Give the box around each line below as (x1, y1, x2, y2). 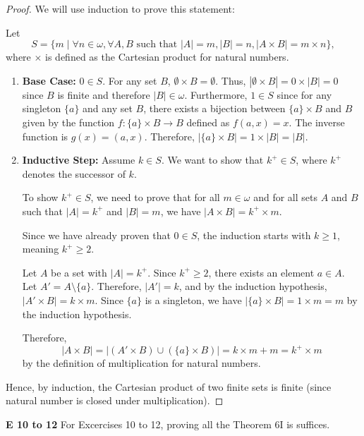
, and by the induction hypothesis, (178, 279, 327, 293)
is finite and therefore (57, 87, 150, 102)
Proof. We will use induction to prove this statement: (6, 1, 235, 16)
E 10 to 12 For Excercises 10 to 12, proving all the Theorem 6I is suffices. (6, 416, 330, 431)
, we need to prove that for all (90, 190, 220, 205)
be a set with (51, 265, 107, 279)
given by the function (22, 114, 115, 129)
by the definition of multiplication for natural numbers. (22, 356, 261, 370)
